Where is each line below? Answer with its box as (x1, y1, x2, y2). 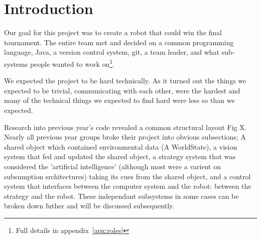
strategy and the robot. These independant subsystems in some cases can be (4, 190, 239, 201)
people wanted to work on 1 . (30, 57, 114, 69)
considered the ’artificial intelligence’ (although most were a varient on (4, 161, 221, 171)
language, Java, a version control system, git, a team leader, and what (4, 47, 220, 57)
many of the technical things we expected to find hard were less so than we (4, 95, 235, 105)
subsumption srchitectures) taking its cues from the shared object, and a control (4, 171, 251, 181)
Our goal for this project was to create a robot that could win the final (4, 27, 222, 38)
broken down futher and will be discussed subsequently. (4, 200, 175, 211)
